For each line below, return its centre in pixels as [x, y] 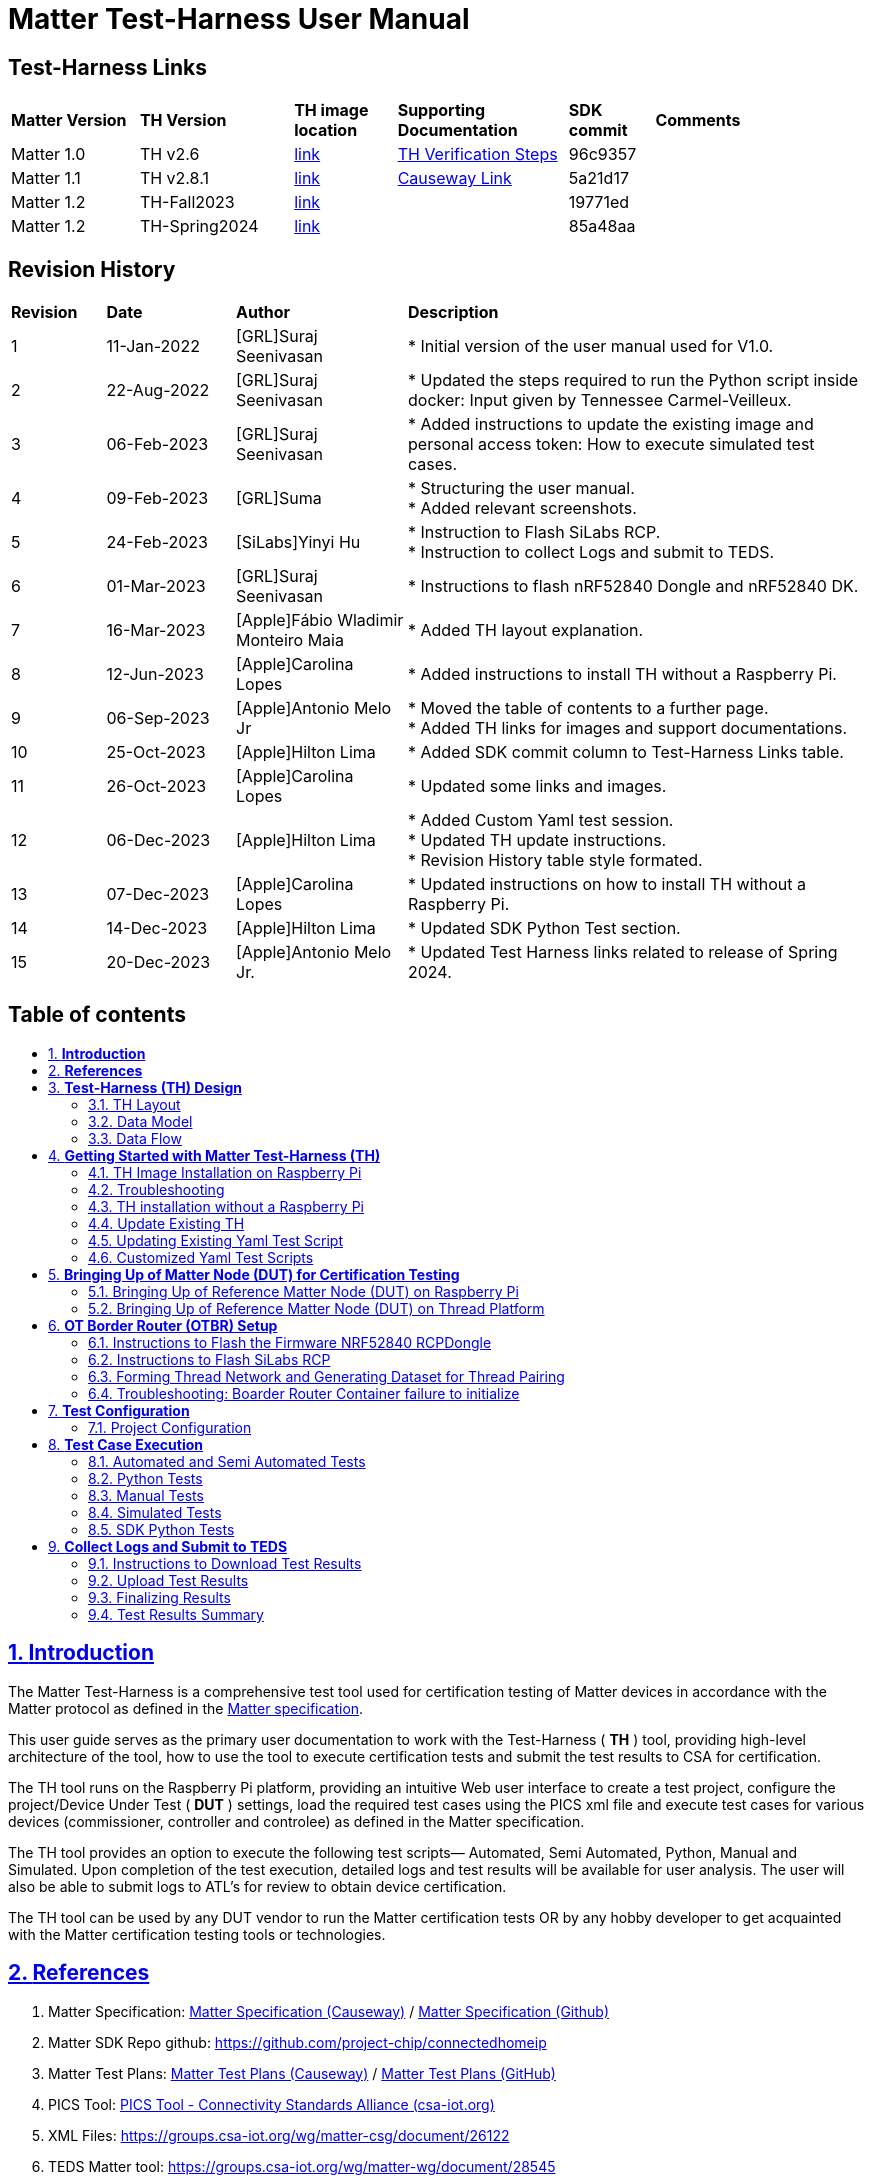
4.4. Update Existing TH [166, 1223]
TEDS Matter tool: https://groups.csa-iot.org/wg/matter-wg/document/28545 [302, 2166]
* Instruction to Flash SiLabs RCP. [534, 532]
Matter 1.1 [46, 178]
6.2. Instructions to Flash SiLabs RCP [209, 1359]
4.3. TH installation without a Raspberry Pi [226, 1206]
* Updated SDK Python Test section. [544, 928]
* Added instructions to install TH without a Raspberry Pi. [622, 674]
